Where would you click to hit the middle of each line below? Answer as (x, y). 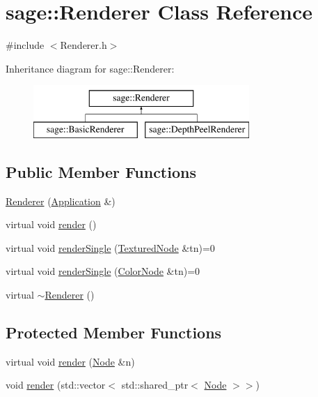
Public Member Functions (101, 171)
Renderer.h (84, 45)
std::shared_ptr (155, 385)
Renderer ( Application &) (61, 201)
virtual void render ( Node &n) (70, 361)
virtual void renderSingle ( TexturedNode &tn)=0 (110, 247)
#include (25, 45)
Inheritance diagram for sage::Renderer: (90, 68)
